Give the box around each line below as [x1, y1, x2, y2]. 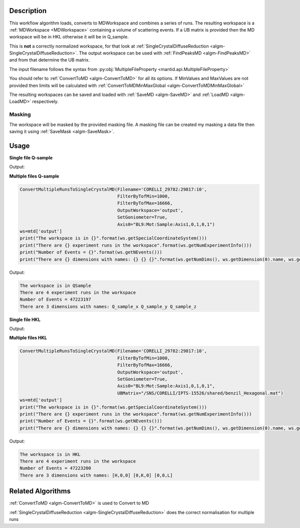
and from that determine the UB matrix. [9, 57, 90, 63]
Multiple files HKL [9, 335, 47, 341]
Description [9, 6, 47, 15]
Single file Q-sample [9, 154, 53, 160]
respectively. [32, 98, 59, 104]
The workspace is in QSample [19, 282, 91, 288]
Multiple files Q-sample [9, 173, 59, 179]
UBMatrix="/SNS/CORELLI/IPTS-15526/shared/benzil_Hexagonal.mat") [117, 390, 283, 396]
